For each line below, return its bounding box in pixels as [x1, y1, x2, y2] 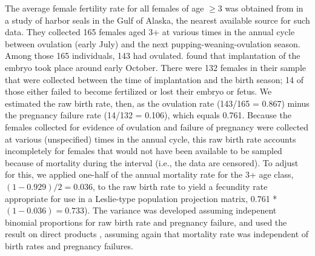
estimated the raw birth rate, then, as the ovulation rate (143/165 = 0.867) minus [5, 96, 310, 109]
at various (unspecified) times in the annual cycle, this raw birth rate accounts [5, 132, 296, 145]
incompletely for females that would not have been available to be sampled [5, 144, 282, 157]
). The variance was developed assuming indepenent [84, 204, 277, 217]
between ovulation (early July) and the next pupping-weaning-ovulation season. [5, 37, 300, 50]
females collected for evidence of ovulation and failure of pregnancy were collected [5, 120, 309, 133]
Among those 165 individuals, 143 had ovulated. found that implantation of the [5, 49, 300, 62]
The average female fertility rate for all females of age [5, 2, 204, 14]
